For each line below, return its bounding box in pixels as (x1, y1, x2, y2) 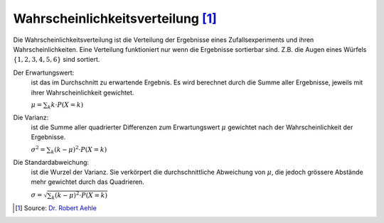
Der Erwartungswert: (13, 68, 75, 77)
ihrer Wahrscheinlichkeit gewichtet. (31, 88, 134, 97)
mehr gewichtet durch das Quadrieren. (31, 178, 145, 186)
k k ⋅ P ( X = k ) (47, 100, 84, 110)
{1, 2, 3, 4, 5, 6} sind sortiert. (13, 55, 100, 64)
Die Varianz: (13, 113, 49, 121)
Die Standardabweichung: (13, 158, 89, 166)
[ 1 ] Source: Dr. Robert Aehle (15, 204, 97, 212)
